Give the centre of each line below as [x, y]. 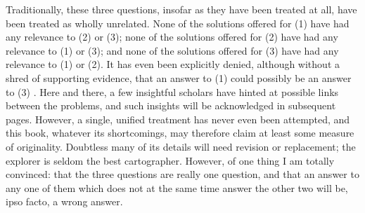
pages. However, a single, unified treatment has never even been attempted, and [178, 119]
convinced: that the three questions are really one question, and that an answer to [182, 174]
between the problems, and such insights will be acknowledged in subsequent [171, 105]
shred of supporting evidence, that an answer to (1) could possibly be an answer [179, 77]
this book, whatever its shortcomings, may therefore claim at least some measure [180, 133]
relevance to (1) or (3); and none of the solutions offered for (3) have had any [172, 50]
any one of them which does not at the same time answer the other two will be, [177, 187]
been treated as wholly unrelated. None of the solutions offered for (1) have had [178, 23]
